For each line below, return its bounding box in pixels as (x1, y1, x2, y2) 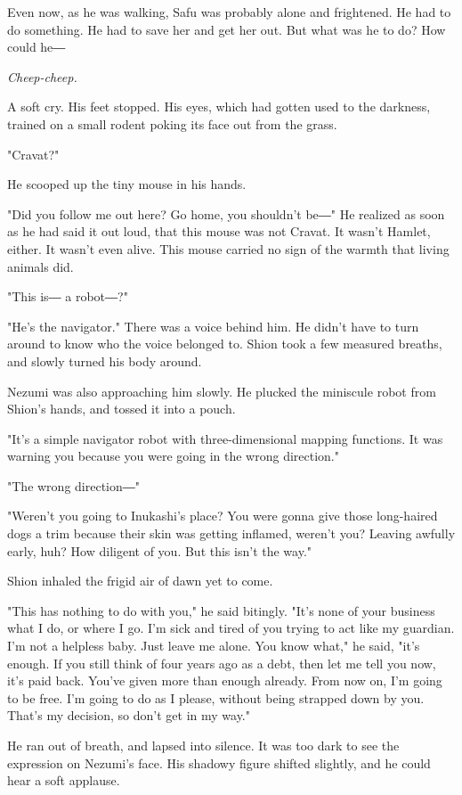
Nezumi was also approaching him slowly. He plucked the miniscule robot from (7, 381, 436, 400)
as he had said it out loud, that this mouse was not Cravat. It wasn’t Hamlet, (7, 222, 431, 241)
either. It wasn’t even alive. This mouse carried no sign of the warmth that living (7, 239, 450, 258)
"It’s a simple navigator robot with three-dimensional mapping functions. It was (7, 429, 443, 447)
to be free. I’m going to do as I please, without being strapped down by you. (7, 688, 425, 707)
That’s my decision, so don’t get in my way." (7, 706, 250, 725)
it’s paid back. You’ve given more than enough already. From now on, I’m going (7, 671, 442, 690)
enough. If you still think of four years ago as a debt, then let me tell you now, (7, 653, 436, 672)
